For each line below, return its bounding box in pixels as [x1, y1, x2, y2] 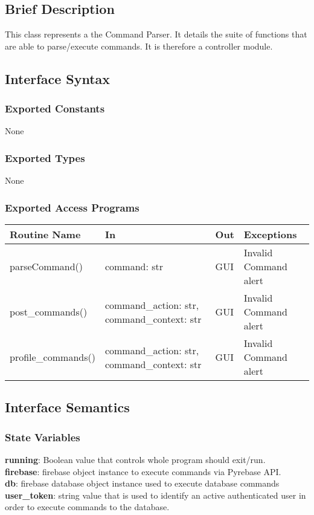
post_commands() [10, 305, 88, 319]
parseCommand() [10, 259, 83, 274]
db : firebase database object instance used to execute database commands [5, 477, 280, 490]
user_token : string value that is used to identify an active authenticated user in [5, 488, 306, 501]
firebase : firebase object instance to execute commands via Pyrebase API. [5, 465, 281, 478]
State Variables [5, 429, 80, 444]
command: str [104, 259, 164, 274]
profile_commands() [10, 350, 95, 364]
